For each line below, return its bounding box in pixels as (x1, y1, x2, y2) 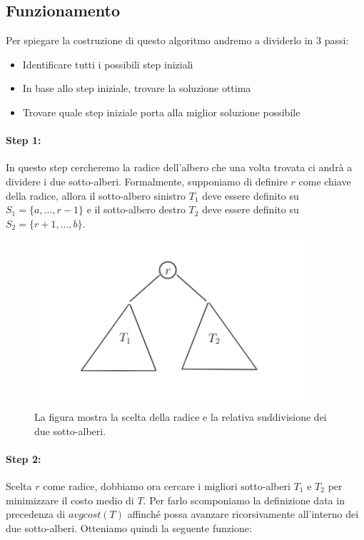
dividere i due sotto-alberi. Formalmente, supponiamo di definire (6, 173, 288, 188)
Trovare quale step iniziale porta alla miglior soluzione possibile (22, 104, 300, 119)
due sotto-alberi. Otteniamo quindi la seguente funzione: (6, 520, 252, 535)
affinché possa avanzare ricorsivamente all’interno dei (127, 506, 359, 521)
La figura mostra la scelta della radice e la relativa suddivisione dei (34, 409, 327, 424)
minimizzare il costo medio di (6, 492, 134, 507)
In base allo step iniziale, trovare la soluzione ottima (22, 81, 251, 96)
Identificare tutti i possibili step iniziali (22, 56, 193, 71)
